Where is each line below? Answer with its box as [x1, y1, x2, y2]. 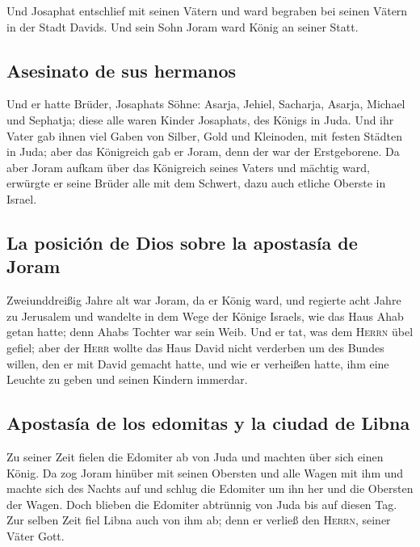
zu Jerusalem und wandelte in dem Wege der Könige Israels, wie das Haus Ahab [6, 307, 404, 324]
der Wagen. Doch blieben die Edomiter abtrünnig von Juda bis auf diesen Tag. [6, 495, 397, 512]
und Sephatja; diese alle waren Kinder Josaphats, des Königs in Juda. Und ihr [6, 111, 394, 128]
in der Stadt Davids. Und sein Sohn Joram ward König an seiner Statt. [6, 18, 359, 35]
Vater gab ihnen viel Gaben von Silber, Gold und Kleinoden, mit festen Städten [6, 127, 403, 144]
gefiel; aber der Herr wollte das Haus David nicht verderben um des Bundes [6, 339, 384, 356]
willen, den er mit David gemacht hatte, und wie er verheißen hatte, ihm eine [6, 355, 389, 372]
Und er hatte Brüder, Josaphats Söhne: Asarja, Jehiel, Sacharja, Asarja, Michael [6, 95, 405, 112]
